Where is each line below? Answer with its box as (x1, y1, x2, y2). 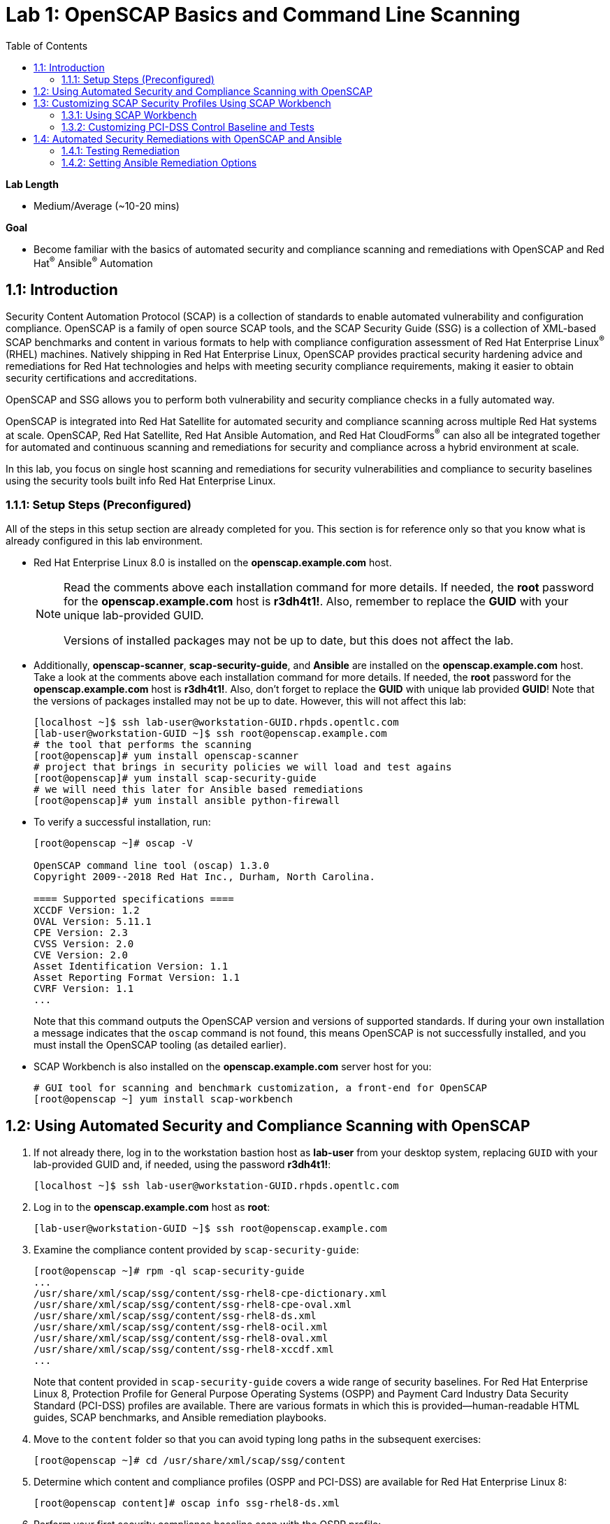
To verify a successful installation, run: (34, 816, 211, 828)
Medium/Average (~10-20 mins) (34, 199, 180, 212)
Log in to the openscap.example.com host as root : (34, 1201, 270, 1214)
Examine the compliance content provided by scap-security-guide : (34, 1244, 359, 1256)
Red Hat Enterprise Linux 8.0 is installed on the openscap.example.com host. (34, 556, 392, 569)
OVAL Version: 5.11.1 (34, 916, 152, 928)
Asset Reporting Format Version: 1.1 (34, 972, 240, 984)
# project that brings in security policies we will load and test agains (34, 761, 452, 773)
